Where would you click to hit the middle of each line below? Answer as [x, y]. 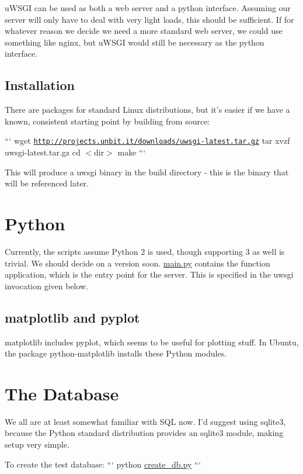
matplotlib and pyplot [72, 317]
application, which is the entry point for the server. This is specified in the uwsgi [149, 274]
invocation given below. [47, 286]
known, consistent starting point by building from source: [107, 121]
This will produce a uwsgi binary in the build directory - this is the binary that [147, 172]
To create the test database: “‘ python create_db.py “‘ [103, 464]
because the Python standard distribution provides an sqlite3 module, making [144, 433]
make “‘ [132, 152]
